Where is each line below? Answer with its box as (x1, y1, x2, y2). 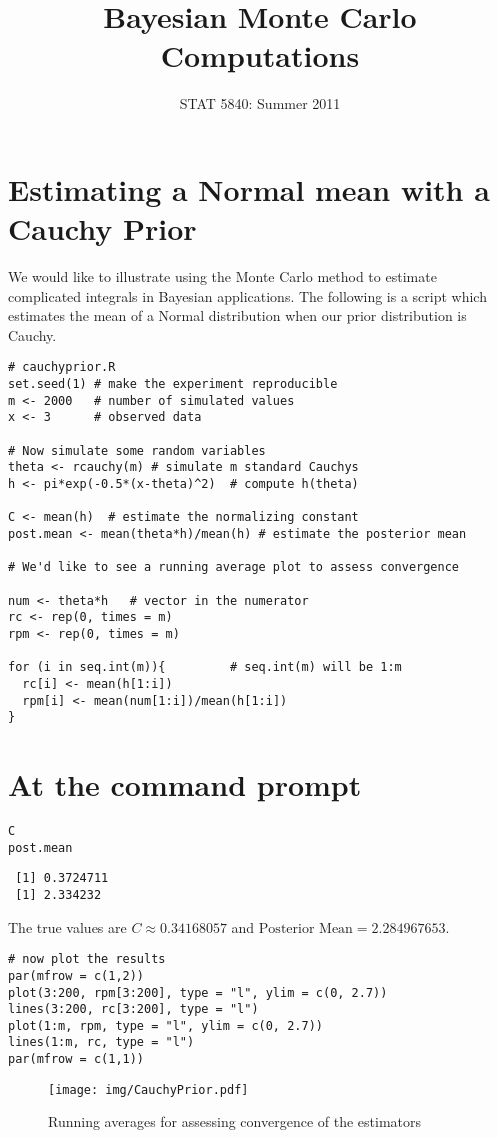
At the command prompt (8, 764, 362, 805)
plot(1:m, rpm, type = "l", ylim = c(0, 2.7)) (8, 1018, 323, 1033)
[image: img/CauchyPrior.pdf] (48, 1082, 249, 1097)
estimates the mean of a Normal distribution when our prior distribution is (8, 305, 467, 326)
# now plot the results (8, 952, 166, 967)
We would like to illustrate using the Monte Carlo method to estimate (8, 266, 437, 287)
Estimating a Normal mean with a (8, 168, 490, 209)
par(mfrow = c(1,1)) (8, 1052, 145, 1067)
